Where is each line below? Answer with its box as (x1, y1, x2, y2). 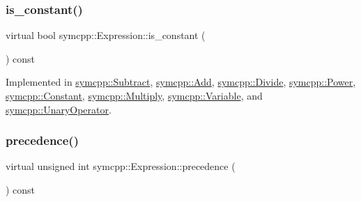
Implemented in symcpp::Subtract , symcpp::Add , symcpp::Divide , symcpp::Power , (6, 75, 356, 89)
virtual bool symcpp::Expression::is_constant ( (6, 28, 206, 42)
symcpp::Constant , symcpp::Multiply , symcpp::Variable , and (6, 88, 263, 102)
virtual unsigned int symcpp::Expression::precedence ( (6, 159, 236, 173)
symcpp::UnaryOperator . (6, 102, 112, 116)
